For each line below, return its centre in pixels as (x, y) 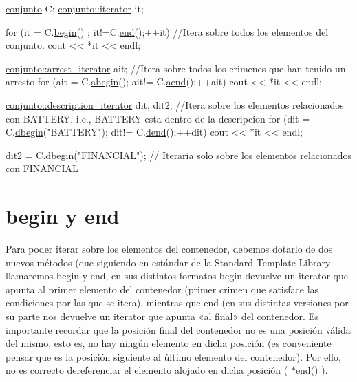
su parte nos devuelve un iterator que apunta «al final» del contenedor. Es (162, 316)
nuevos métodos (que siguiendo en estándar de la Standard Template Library (168, 262)
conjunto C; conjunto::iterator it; (75, 8)
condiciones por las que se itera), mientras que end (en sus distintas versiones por (177, 303)
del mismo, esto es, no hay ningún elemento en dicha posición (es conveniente (169, 343)
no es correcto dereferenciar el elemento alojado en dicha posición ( (147, 370)
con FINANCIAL (42, 168)
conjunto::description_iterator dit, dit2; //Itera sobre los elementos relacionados (175, 104)
